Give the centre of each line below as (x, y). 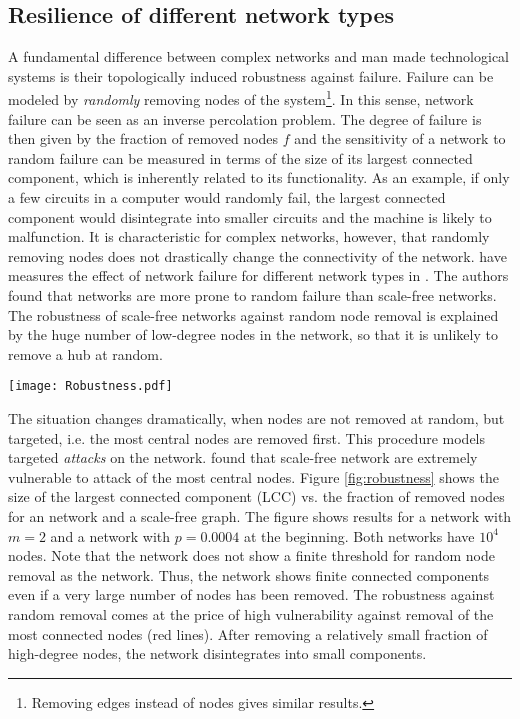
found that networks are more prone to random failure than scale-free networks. (252, 294)
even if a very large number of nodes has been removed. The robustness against (251, 594)
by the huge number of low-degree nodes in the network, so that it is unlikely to (253, 334)
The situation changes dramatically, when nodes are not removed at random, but (256, 418)
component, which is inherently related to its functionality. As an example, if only (259, 177)
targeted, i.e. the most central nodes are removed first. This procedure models (247, 437)
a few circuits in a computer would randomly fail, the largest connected (227, 197)
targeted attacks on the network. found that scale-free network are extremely (243, 457)
